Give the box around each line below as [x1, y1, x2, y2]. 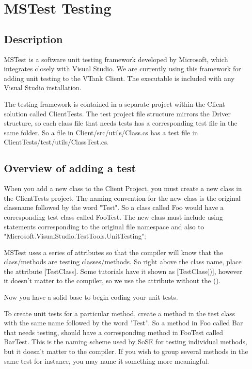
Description [4, 31, 63, 46]
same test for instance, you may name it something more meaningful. [4, 355, 209, 366]
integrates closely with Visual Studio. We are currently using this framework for [4, 64, 241, 74]
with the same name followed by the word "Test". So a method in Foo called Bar [4, 318, 243, 328]
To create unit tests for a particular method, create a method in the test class [4, 308, 235, 318]
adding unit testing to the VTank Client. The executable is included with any [4, 73, 235, 83]
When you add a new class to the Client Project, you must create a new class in [4, 183, 242, 193]
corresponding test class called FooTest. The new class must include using [4, 211, 223, 222]
